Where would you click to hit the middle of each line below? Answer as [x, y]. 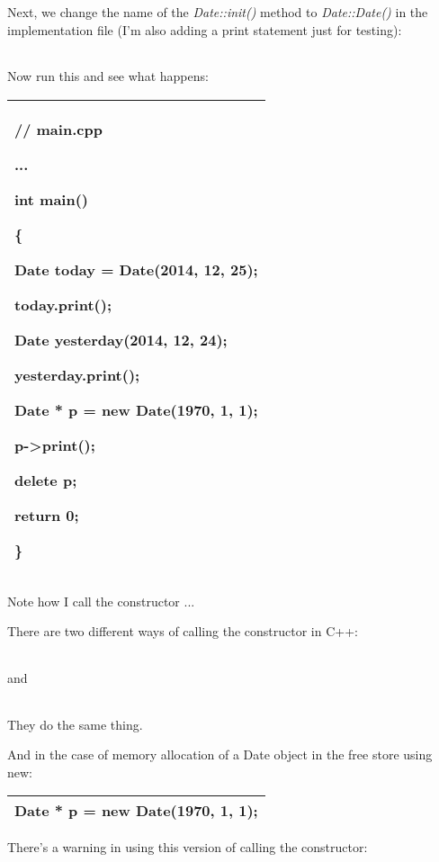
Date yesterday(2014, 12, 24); [121, 339]
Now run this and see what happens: [108, 76]
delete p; [46, 480]
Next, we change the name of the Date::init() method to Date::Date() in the [218, 12]
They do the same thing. [75, 724]
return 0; [47, 515]
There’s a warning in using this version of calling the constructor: [188, 847]
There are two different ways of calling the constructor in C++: [183, 631]
